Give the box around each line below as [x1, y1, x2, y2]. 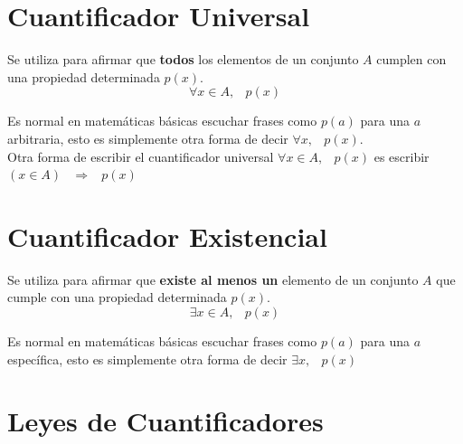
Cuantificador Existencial [7, 217, 327, 254]
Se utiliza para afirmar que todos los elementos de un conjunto [7, 50, 359, 69]
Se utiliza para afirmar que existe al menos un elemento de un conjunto [7, 269, 419, 288]
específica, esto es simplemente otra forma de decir [7, 349, 288, 368]
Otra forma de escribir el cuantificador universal [7, 146, 274, 165]
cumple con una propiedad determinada [7, 288, 227, 307]
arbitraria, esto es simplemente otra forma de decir [7, 128, 288, 147]
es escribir [373, 146, 430, 165]
